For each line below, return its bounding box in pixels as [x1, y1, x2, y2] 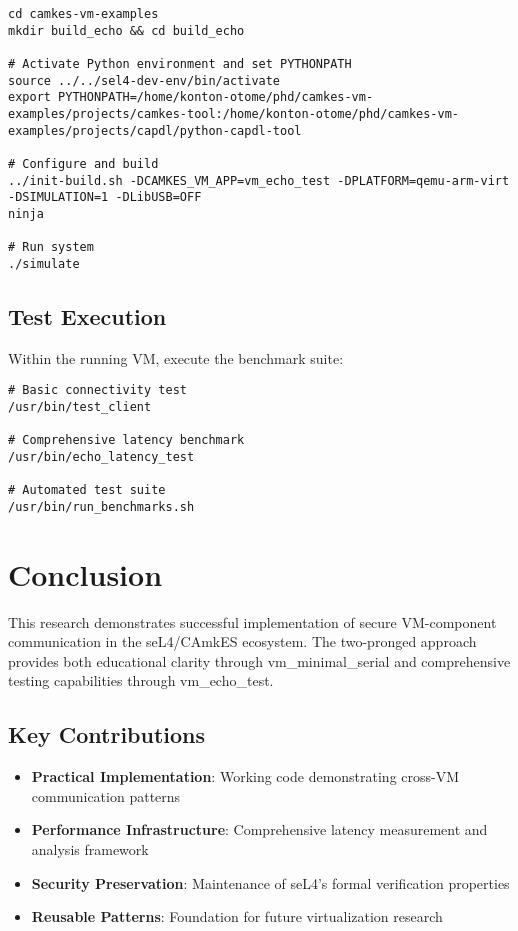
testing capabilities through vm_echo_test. [8, 670, 274, 691]
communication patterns [31, 785, 181, 806]
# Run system [8, 240, 94, 255]
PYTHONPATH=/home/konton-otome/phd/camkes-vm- [58, 90, 374, 105]
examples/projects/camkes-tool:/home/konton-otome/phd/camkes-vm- [8, 106, 460, 121]
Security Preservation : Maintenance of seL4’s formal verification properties [31, 872, 510, 893]
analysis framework [31, 839, 149, 860]
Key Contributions [8, 719, 206, 750]
